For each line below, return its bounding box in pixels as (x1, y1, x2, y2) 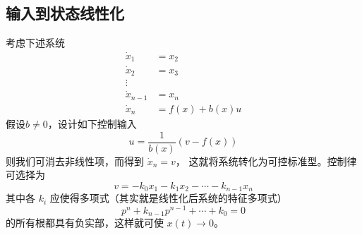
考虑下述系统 (6, 35, 65, 50)
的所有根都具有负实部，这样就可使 (6, 215, 164, 230)
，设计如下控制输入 (47, 116, 137, 131)
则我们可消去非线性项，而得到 (6, 153, 144, 168)
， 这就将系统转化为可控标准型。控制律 (175, 153, 357, 168)
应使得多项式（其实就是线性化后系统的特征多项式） (49, 191, 287, 205)
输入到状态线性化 (6, 2, 124, 24)
